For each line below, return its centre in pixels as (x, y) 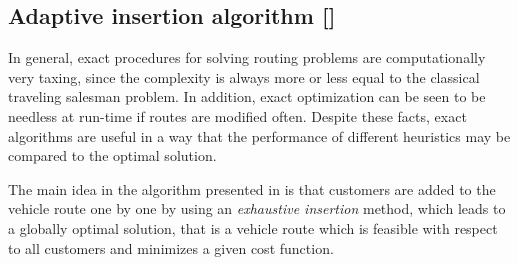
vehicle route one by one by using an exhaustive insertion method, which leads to (257, 208)
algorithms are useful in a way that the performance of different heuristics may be (259, 135)
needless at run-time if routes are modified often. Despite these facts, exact (237, 115)
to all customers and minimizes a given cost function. (171, 247)
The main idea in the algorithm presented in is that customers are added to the (252, 188)
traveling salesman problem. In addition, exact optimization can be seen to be (247, 96)
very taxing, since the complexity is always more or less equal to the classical (244, 76)
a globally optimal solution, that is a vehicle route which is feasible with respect (253, 227)
